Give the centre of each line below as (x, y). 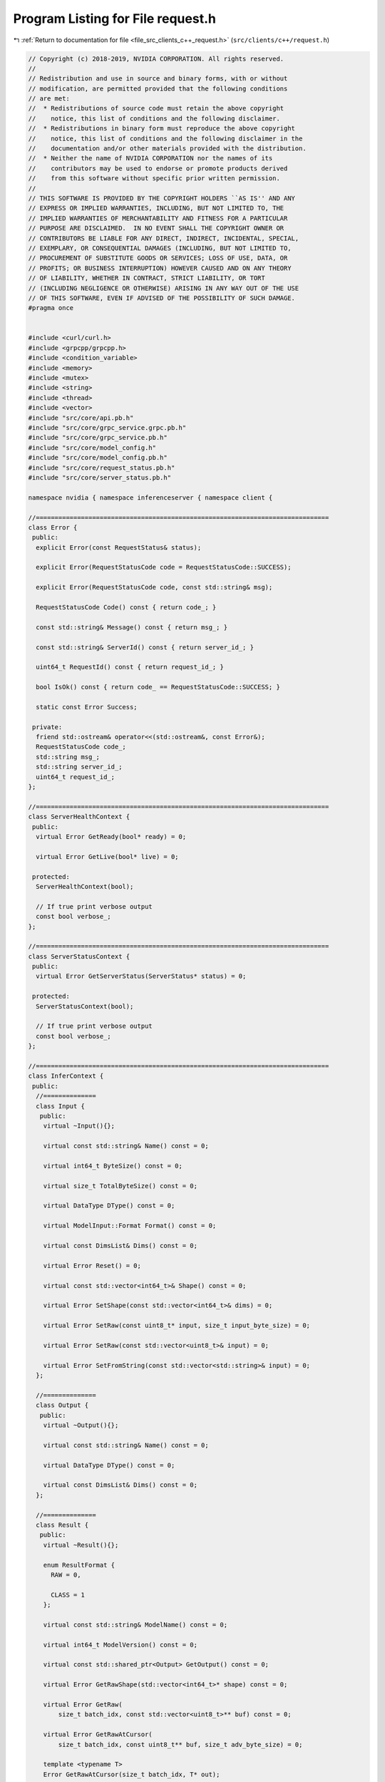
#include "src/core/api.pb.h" (81, 418)
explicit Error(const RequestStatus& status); (119, 547)
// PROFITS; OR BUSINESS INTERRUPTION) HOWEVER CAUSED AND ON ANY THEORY (160, 268)
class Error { (53, 527)
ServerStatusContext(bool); (85, 1006)
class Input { (61, 1106)
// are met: (49, 99)
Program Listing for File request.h (115, 19)
